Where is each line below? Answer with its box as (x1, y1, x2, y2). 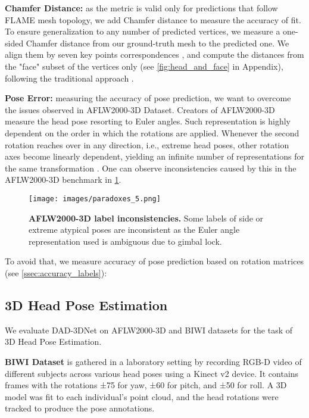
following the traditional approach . (5, 71, 134, 84)
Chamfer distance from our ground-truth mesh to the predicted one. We (26, 36, 289, 49)
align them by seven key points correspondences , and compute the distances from (5, 48, 304, 61)
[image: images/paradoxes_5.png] (29, 194, 161, 203)
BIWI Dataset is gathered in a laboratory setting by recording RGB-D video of (5, 355, 302, 367)
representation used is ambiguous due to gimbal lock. (29, 235, 222, 247)
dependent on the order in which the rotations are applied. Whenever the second (5, 126, 299, 139)
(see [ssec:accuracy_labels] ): (5, 266, 107, 279)
